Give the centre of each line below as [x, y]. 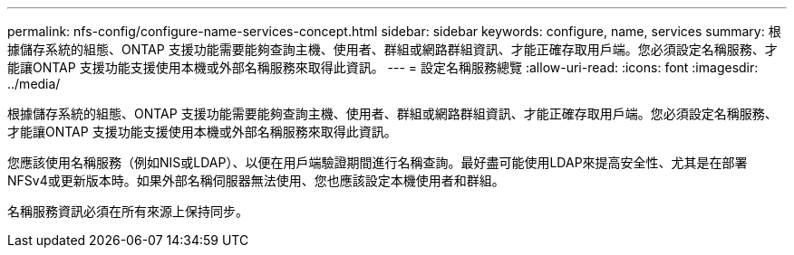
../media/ [34, 84]
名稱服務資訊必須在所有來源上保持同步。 [128, 211]
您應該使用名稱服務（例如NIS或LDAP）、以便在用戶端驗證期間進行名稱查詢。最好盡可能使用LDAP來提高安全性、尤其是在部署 [378, 162]
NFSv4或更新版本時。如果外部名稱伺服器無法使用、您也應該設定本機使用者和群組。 [256, 180]
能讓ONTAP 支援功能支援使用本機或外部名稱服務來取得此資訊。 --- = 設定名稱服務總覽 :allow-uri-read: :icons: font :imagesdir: [383, 67]
